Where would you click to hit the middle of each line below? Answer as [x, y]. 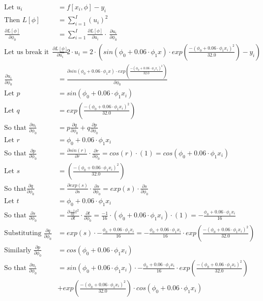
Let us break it [27, 52]
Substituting [23, 233]
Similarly [18, 250]
